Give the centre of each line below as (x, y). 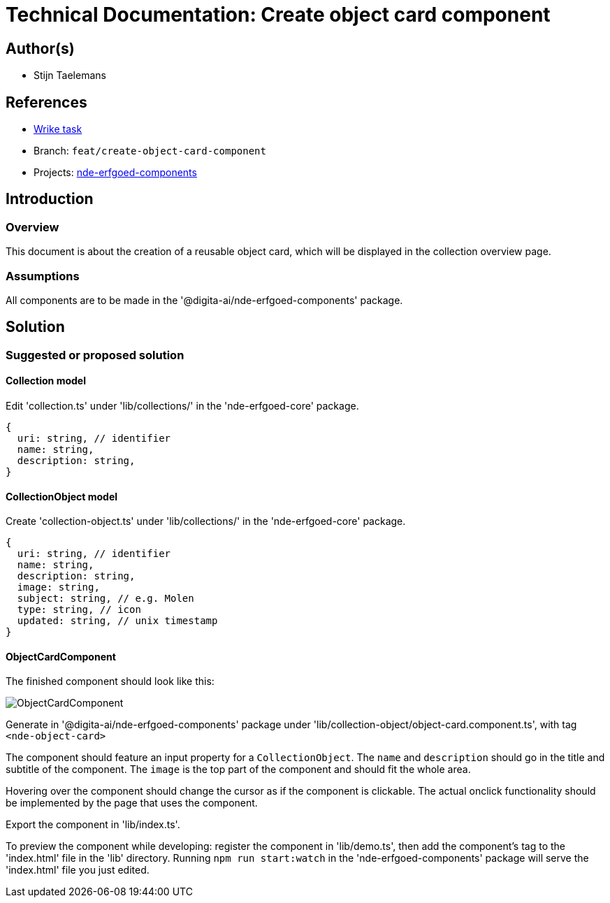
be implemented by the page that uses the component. (132, 803)
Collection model (46, 381)
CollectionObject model (62, 496)
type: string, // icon (79, 610)
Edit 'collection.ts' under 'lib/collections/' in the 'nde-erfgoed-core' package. (182, 406)
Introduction (50, 199)
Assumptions (43, 276)
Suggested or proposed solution (95, 355)
